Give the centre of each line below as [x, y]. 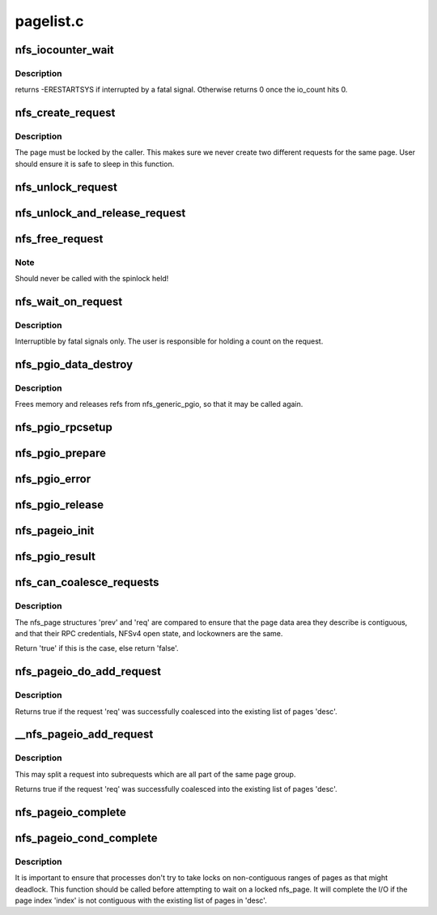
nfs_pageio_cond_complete [86, 838]
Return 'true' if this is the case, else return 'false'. [97, 648]
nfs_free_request [59, 239]
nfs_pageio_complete [71, 812]
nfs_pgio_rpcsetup [64, 428]
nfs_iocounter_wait [65, 50]
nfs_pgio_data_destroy [74, 365]
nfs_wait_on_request [69, 301]
